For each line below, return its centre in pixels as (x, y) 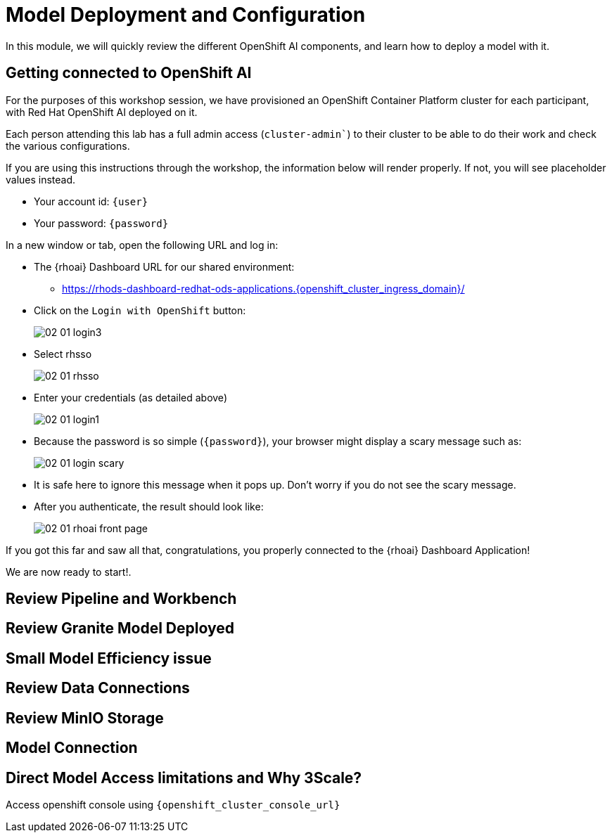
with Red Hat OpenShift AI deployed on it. (102, 112)
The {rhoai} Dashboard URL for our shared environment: (164, 266)
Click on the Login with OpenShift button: (140, 310)
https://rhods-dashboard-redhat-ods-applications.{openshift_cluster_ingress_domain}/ (263, 288)
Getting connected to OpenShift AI (129, 73)
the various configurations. (68, 146)
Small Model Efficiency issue (109, 658)
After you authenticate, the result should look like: (149, 506)
